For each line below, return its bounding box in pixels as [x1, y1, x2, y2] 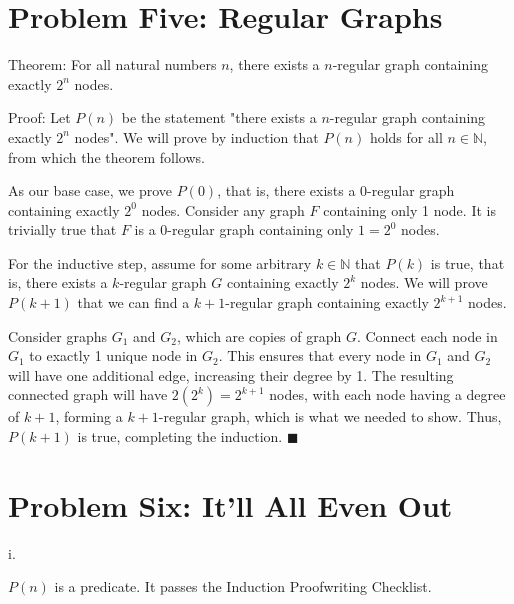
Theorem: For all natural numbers [8, 54, 217, 75]
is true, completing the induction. [77, 426, 283, 447]
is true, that [430, 252, 505, 273]
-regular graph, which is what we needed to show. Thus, [158, 406, 502, 427]
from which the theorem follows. [8, 146, 205, 167]
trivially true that [8, 219, 117, 240]
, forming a [55, 406, 123, 427]
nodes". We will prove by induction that [74, 126, 319, 147]
